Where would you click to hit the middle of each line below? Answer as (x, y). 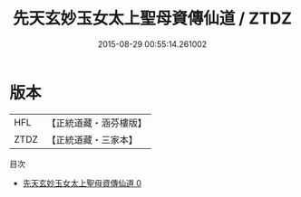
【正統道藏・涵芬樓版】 (97, 123)
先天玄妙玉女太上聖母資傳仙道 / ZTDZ (152, 19)
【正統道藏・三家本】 (92, 139)
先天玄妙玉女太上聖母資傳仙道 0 (82, 183)
